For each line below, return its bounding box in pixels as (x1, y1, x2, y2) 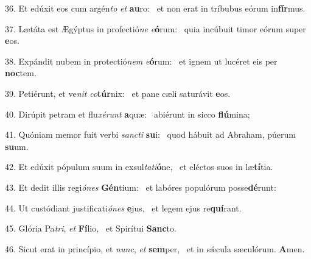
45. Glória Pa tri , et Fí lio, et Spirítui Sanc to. (5, 222, 176, 235)
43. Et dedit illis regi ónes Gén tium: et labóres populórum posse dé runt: (5, 180, 276, 193)
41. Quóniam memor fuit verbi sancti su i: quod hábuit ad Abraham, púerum (5, 128, 296, 141)
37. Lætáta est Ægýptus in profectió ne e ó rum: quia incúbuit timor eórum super (5, 22, 306, 35)
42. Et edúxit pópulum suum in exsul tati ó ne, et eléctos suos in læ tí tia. (5, 160, 273, 173)
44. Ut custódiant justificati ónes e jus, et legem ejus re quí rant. (5, 201, 242, 214)
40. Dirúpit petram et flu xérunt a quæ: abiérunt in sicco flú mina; (5, 107, 250, 120)
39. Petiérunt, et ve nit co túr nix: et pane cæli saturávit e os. (5, 87, 231, 99)
